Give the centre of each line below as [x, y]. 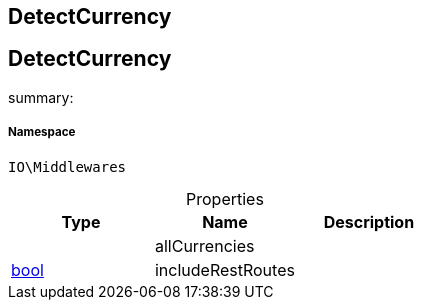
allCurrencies [204, 245]
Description [369, 221]
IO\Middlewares [67, 166]
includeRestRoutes [224, 269]
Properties [225, 198]
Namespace [42, 132]
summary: [41, 97]
